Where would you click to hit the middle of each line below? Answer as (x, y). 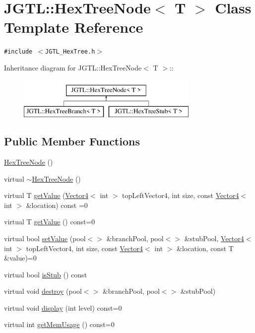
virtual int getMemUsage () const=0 (59, 324)
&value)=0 (20, 258)
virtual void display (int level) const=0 (63, 307)
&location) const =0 (57, 205)
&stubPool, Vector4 (214, 238)
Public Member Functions (72, 141)
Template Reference (74, 27)
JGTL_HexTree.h (70, 52)
